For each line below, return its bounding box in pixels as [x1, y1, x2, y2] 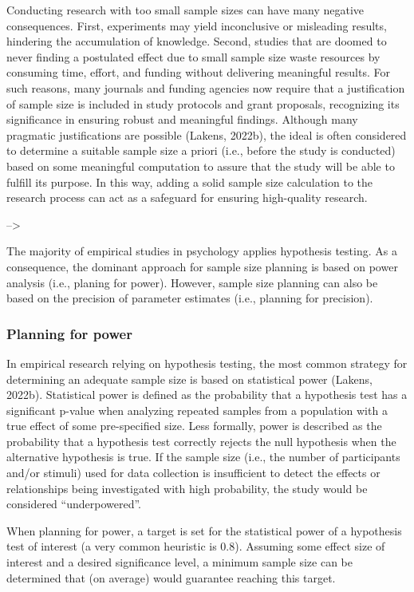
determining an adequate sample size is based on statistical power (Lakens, [6, 370, 373, 387]
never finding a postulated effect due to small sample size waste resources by [6, 48, 380, 65]
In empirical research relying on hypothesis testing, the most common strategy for [6, 354, 408, 371]
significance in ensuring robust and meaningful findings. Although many [6, 111, 358, 128]
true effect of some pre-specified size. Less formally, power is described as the [6, 417, 382, 434]
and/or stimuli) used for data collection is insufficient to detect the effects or [6, 464, 380, 481]
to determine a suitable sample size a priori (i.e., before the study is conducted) [6, 142, 396, 159]
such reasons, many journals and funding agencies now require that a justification [6, 79, 405, 96]
